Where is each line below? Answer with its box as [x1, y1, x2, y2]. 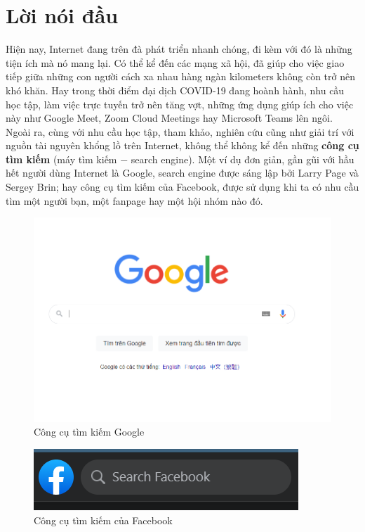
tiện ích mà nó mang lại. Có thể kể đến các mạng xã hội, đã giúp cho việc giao [6, 55, 345, 70]
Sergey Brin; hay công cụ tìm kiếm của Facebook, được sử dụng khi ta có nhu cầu [6, 179, 359, 194]
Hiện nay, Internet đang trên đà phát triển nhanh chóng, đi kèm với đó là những [6, 42, 352, 56]
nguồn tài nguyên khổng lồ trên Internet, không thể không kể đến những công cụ [6, 138, 359, 153]
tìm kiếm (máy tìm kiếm [6, 151, 117, 166]
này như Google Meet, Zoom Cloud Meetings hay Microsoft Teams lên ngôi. [6, 110, 333, 125]
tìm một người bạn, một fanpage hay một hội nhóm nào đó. [6, 193, 263, 208]
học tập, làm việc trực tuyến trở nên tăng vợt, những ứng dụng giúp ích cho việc [6, 96, 354, 111]
